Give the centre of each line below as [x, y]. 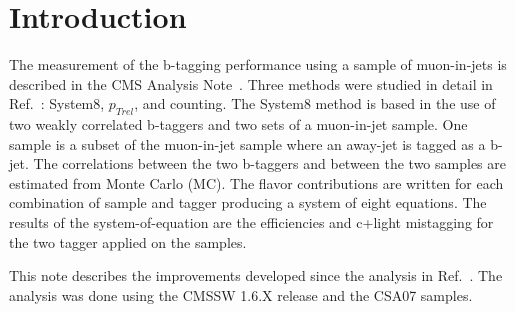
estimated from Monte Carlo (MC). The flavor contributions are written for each [256, 182]
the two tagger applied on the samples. [128, 241]
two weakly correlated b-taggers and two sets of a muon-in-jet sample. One [238, 124]
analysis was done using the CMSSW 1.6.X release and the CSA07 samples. [241, 294]
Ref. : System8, [57, 103]
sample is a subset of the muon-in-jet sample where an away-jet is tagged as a [247, 143]
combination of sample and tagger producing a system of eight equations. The [248, 202]
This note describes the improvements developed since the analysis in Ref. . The [256, 275]
